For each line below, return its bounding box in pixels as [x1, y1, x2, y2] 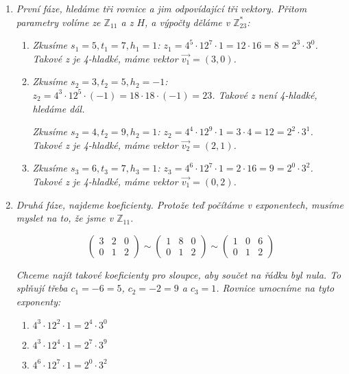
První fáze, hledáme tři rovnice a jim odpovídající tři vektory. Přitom [16, 1, 307, 15]
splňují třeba [16, 281, 68, 295]
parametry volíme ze [16, 14, 101, 29]
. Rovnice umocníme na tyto [216, 281, 335, 295]
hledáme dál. [32, 101, 85, 115]
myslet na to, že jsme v [16, 211, 114, 225]
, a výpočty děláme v [145, 14, 230, 29]
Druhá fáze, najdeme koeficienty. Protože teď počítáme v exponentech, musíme [16, 197, 344, 211]
